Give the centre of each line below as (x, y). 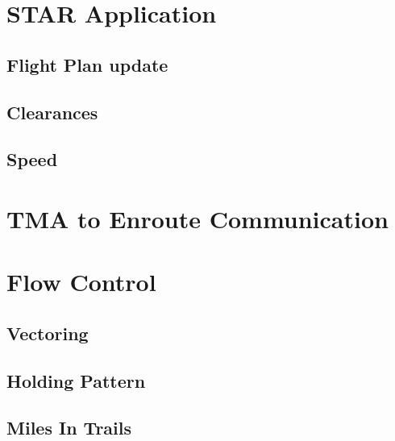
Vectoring (48, 333)
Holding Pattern (76, 380)
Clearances (52, 112)
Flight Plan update (87, 64)
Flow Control (81, 282)
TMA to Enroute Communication (197, 218)
